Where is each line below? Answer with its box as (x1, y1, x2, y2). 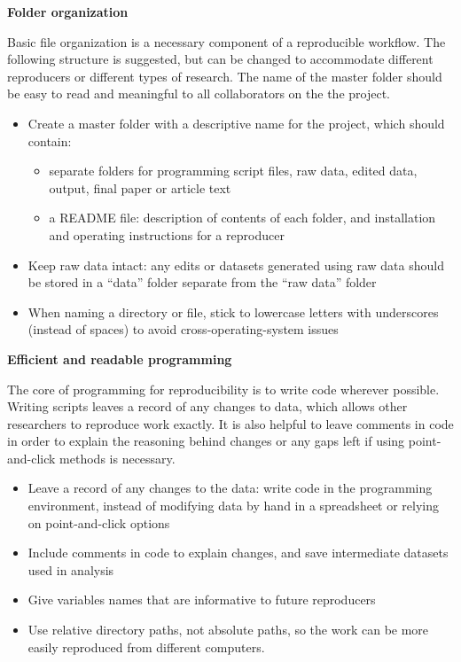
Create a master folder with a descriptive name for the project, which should (27, 113, 445, 132)
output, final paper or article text (49, 178, 231, 197)
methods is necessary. (59, 448, 176, 467)
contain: (27, 131, 72, 150)
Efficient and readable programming (7, 349, 232, 368)
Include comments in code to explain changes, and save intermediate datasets (27, 543, 449, 562)
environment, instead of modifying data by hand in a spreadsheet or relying (27, 496, 440, 515)
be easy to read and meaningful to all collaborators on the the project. (7, 84, 390, 103)
